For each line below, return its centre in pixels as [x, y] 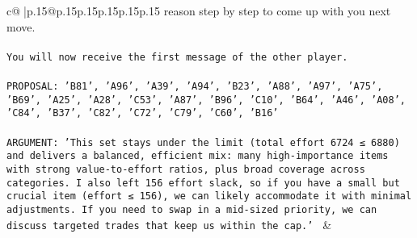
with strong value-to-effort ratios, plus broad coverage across [186, 169]
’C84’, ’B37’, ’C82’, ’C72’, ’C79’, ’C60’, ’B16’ [143, 113]
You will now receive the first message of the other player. [177, 57]
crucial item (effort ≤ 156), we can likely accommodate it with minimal [209, 196]
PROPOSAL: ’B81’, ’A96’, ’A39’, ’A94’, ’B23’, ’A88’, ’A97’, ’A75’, [195, 87]
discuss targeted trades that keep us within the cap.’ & [169, 224]
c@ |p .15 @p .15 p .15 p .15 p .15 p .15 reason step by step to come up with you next [199, 10]
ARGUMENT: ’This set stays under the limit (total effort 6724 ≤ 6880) [203, 142]
